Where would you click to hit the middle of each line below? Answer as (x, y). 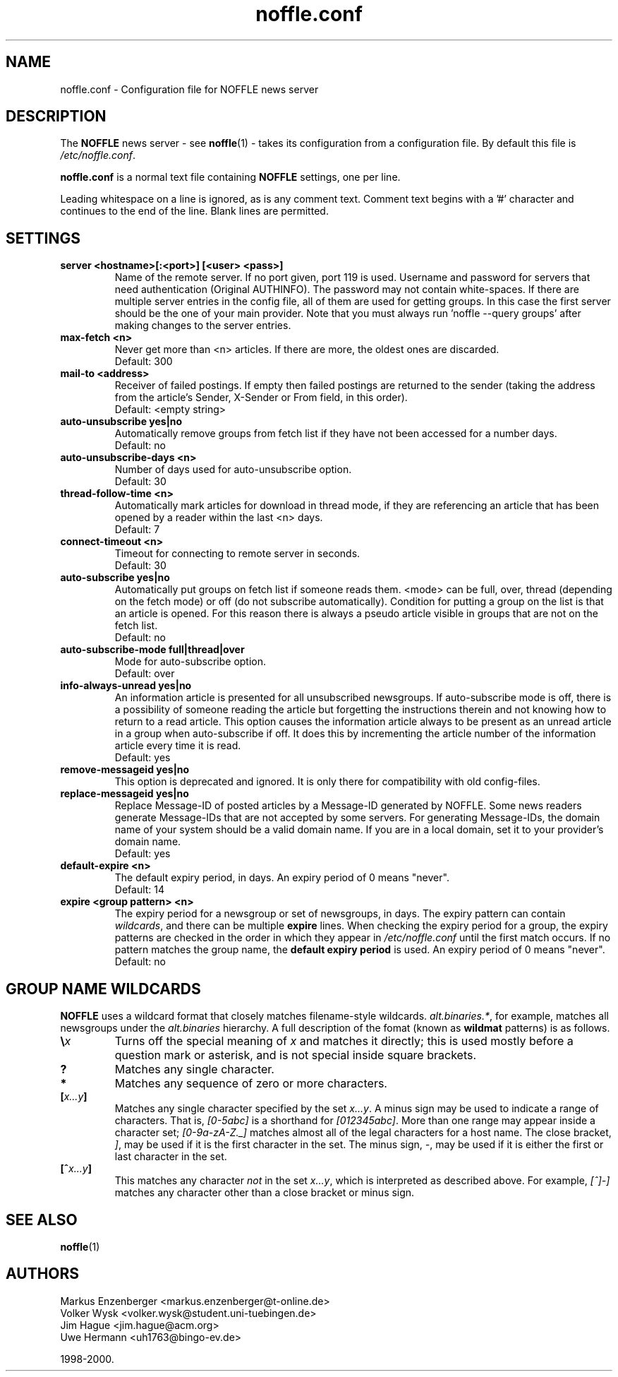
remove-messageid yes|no (125, 770)
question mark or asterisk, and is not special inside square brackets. (296, 1055)
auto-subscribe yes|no (115, 578)
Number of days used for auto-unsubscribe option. (233, 470)
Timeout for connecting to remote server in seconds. (237, 554)
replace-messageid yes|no (125, 794)
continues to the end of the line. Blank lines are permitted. (194, 211)
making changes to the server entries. (203, 326)
